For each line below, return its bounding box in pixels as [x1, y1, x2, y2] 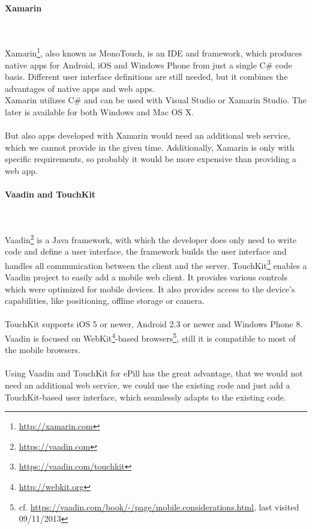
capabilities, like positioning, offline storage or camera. [5, 294, 205, 307]
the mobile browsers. [5, 343, 80, 356]
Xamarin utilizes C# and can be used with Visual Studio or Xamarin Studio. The [5, 94, 307, 106]
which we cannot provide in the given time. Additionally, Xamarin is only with [5, 141, 295, 153]
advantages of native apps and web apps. [5, 82, 155, 94]
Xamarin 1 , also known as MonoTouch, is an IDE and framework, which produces [5, 45, 302, 59]
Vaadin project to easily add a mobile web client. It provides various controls [5, 271, 288, 283]
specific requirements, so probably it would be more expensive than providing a [5, 153, 296, 165]
